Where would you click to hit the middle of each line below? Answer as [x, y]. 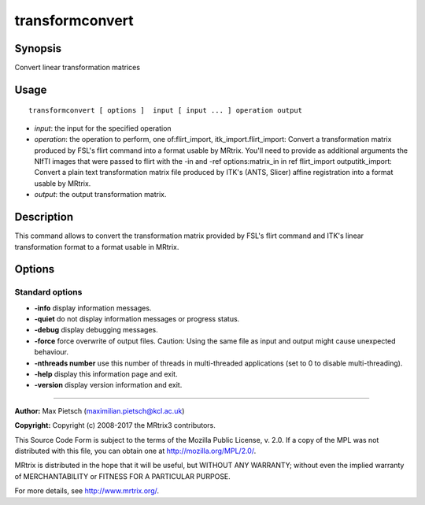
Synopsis [38, 48]
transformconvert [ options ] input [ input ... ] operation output [166, 111]
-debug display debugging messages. [96, 330]
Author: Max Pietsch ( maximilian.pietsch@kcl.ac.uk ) [100, 410]
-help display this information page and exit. [106, 374]
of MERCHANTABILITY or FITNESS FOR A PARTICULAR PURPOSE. [123, 476]
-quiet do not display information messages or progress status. [137, 319]
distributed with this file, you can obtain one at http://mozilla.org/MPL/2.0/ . [135, 451]
